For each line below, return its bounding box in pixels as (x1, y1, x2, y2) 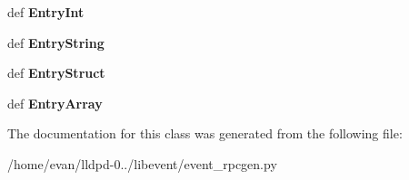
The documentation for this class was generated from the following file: (7, 124, 403, 143)
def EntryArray (7, 93, 103, 112)
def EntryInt (7, 3, 85, 21)
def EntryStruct (7, 63, 105, 82)
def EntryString (7, 33, 105, 52)
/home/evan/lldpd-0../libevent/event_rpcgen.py (7, 154, 277, 173)
